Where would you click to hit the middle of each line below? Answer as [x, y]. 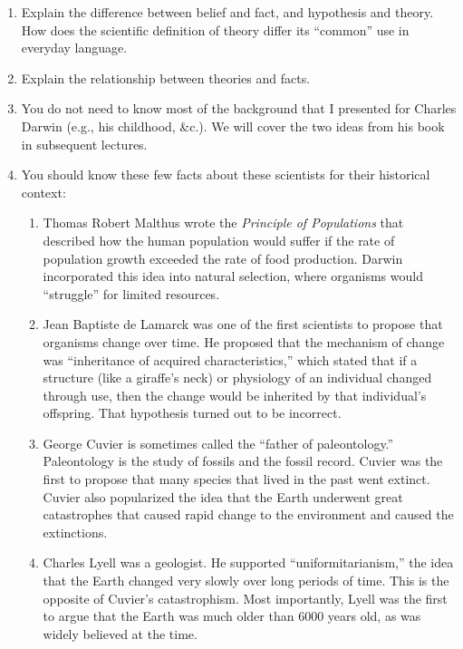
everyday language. [74, 48]
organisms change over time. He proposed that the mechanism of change [244, 341]
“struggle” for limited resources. [131, 293]
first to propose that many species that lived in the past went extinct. [236, 479]
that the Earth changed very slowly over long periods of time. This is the [246, 581]
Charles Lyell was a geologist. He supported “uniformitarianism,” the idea [248, 562]
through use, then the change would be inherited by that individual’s [235, 395]
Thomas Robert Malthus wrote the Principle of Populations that [223, 223]
